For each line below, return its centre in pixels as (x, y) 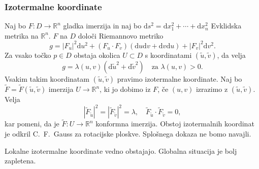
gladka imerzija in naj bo (102, 26)
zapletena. (20, 161)
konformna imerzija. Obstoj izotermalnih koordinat (175, 124)
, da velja (231, 55)
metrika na (22, 35)
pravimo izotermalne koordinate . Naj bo (180, 78)
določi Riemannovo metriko (121, 35)
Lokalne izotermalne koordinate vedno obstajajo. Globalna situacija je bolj (121, 150)
